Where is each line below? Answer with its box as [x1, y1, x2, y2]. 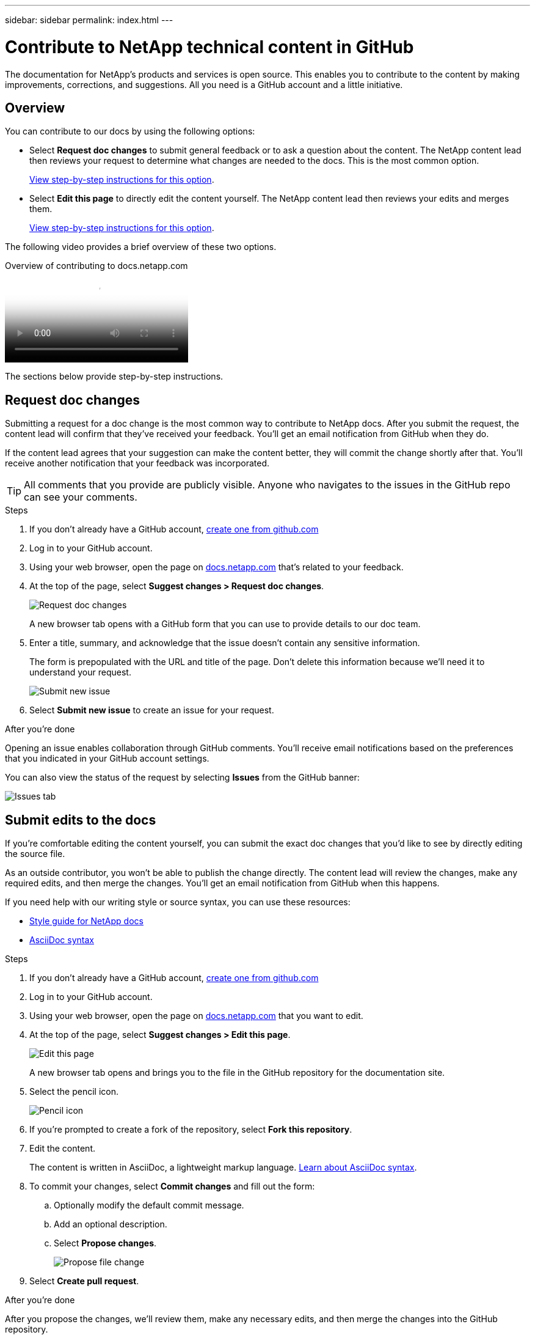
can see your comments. [24, 491, 137, 504]
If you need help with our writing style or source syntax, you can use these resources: [5, 897, 351, 908]
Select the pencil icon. [29, 1086, 118, 1097]
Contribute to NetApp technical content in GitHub [5, 36, 414, 57]
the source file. [5, 848, 65, 859]
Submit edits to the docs [5, 812, 156, 828]
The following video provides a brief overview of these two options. [5, 241, 277, 252]
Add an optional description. [54, 1219, 167, 1230]
